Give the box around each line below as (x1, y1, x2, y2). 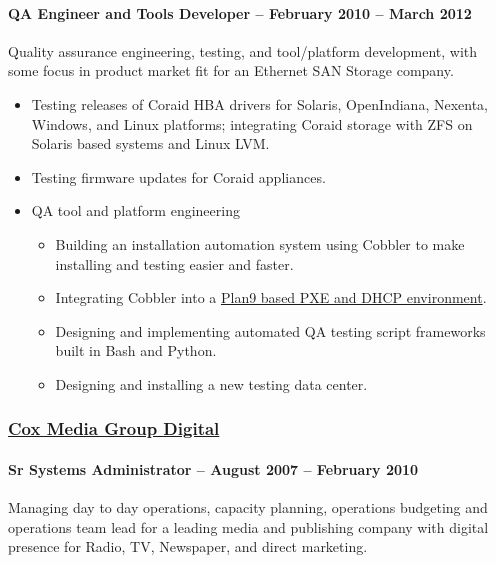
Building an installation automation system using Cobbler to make (55, 233, 465, 254)
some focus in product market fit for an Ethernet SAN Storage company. (8, 60, 454, 81)
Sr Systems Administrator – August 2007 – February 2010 (8, 458, 419, 479)
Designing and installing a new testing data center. (55, 373, 368, 394)
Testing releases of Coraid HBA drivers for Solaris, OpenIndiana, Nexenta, (31, 93, 489, 114)
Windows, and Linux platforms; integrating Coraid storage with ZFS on (31, 113, 473, 134)
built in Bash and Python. (55, 340, 217, 361)
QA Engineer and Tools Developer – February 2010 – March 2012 (8, 2, 472, 23)
